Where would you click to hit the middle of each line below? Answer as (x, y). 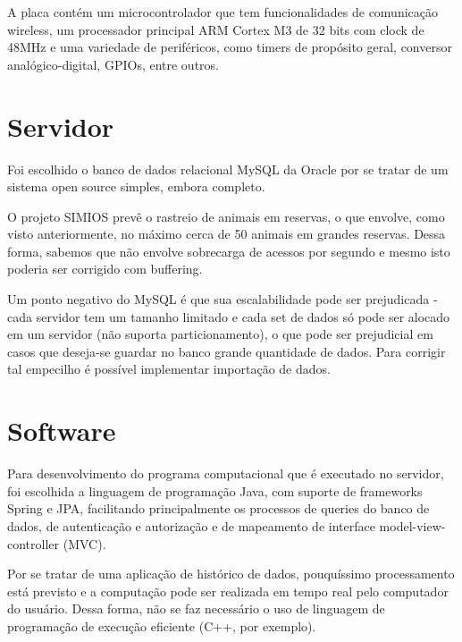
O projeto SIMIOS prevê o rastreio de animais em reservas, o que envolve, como (226, 216)
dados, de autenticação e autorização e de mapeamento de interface (191, 525)
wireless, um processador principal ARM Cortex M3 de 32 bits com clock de (216, 29)
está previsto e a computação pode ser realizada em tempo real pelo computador (228, 591)
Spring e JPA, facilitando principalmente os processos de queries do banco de (218, 508)
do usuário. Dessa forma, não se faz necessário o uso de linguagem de (196, 608)
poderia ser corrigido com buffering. (105, 269)
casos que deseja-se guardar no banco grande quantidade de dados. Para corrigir (227, 351)
